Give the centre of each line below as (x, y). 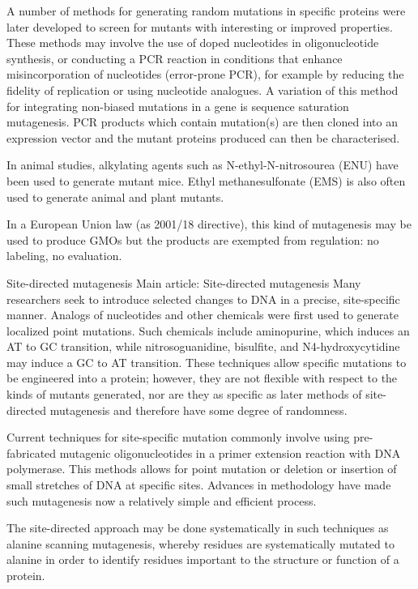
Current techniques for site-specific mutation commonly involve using (178, 437)
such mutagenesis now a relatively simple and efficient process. (162, 500)
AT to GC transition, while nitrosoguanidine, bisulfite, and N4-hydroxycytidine (203, 346)
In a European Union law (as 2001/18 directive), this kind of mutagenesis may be (209, 224)
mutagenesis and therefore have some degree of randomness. (198, 410)
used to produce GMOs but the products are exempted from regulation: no (193, 239)
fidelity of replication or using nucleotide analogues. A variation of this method (203, 90)
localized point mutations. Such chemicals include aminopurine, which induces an (208, 330)
